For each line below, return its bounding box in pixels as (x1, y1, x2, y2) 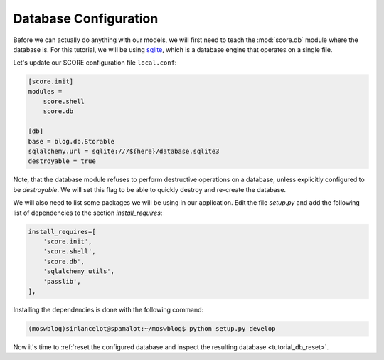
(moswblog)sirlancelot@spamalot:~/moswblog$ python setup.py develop (28, 324, 276, 332)
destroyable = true (28, 157, 96, 165)
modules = (28, 88, 63, 95)
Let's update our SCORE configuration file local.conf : (13, 58, 177, 67)
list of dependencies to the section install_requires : (13, 208, 163, 217)
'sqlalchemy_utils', (43, 268, 115, 275)
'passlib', (43, 277, 81, 285)
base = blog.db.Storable (28, 137, 115, 145)
